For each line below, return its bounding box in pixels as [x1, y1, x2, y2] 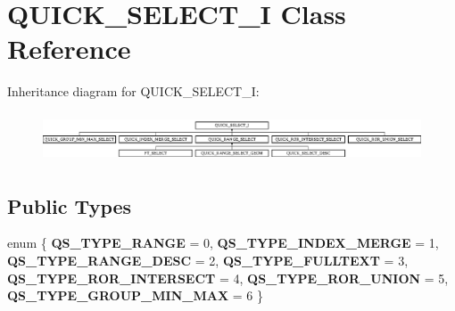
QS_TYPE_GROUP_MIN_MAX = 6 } [7, 286, 263, 305]
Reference [7, 30, 131, 67]
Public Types [7, 192, 132, 219]
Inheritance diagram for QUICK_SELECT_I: [7, 82, 260, 101]
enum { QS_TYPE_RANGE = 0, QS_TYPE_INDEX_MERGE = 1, [7, 233, 439, 252]
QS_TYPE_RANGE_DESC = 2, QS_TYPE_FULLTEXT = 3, [7, 250, 409, 269]
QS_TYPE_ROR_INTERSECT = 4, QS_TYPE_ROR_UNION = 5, [7, 268, 449, 287]
